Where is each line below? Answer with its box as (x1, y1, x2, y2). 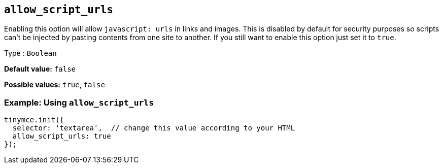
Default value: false (4, 64, 76, 74)
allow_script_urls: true (12, 132, 111, 141)
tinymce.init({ (4, 116, 64, 124)
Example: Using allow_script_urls (4, 97, 154, 108)
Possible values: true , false (4, 80, 105, 89)
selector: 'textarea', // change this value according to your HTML (12, 124, 295, 132)
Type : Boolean (4, 49, 57, 58)
